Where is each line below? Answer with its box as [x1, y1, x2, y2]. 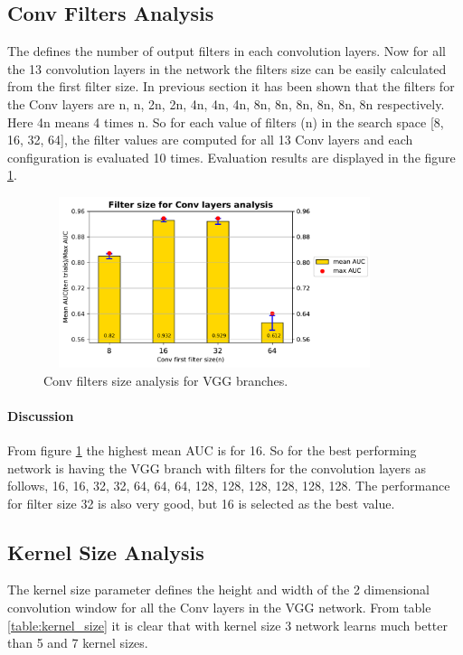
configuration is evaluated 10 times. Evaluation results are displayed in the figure [7, 147, 456, 166]
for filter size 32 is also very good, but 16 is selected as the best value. [7, 493, 395, 512]
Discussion [7, 406, 74, 425]
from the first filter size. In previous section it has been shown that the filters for [7, 77, 455, 96]
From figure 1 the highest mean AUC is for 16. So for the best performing [7, 440, 417, 459]
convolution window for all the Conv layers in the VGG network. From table [7, 598, 431, 617]
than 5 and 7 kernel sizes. [7, 633, 148, 652]
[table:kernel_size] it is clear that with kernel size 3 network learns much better [7, 615, 448, 634]
